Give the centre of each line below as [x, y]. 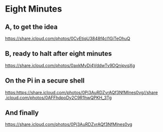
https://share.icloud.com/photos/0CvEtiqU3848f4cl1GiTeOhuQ [68, 38]
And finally [22, 113]
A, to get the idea [31, 27]
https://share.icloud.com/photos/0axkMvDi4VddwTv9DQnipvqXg [70, 65]
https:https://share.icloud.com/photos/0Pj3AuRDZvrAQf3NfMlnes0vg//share [81, 92]
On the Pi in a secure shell [45, 81]
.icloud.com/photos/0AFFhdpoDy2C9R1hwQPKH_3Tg [58, 98]
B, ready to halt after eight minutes [58, 54]
